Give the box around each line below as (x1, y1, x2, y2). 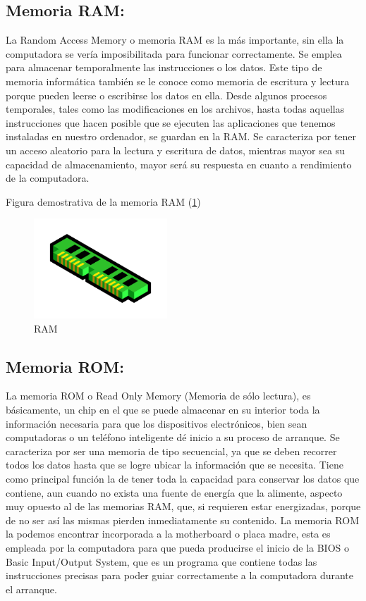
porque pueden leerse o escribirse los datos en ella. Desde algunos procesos (6, 87, 327, 102)
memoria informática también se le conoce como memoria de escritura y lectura (6, 73, 350, 88)
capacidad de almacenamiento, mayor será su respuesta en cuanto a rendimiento (6, 156, 352, 171)
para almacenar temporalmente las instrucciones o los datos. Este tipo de (6, 60, 322, 75)
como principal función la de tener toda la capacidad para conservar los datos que (6, 471, 360, 485)
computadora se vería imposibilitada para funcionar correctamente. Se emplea (6, 46, 342, 61)
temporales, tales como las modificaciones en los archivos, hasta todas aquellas (6, 101, 345, 116)
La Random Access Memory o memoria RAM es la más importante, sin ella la (6, 32, 344, 47)
